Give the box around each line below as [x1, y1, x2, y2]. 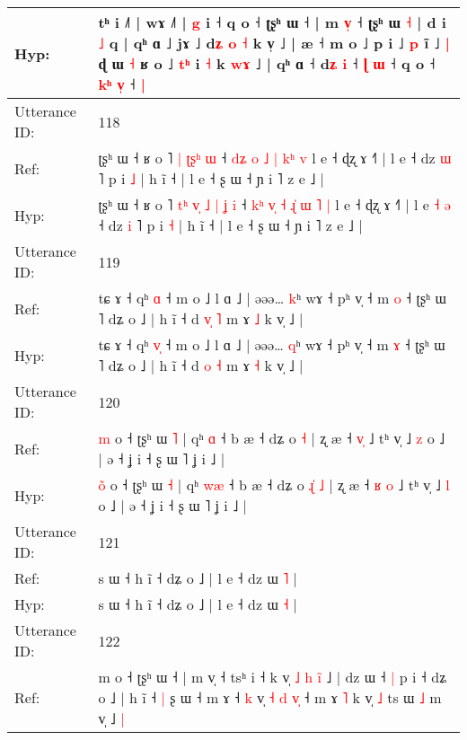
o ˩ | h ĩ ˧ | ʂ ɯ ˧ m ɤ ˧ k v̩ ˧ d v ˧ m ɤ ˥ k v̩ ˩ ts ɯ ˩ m [98, 687, 442, 708]
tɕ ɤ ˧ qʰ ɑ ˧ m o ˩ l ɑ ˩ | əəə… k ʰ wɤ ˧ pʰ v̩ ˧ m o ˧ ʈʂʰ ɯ [98, 287, 447, 308]
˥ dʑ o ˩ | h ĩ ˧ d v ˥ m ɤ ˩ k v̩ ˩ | [98, 308, 304, 329]
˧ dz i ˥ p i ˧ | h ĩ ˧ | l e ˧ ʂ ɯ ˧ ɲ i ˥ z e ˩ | [98, 215, 363, 235]
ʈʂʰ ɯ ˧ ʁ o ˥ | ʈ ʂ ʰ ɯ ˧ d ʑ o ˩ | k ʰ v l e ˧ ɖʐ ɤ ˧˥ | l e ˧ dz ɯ [98, 147, 452, 168]
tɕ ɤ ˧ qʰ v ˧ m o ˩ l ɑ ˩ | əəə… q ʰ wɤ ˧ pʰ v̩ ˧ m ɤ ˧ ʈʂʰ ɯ [98, 334, 445, 355]
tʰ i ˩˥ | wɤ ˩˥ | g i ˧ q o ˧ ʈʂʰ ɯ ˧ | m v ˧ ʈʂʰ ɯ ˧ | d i [98, 12, 446, 32]
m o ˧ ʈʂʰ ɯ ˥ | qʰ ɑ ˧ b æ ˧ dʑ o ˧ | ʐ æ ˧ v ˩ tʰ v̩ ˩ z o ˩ [98, 427, 445, 448]
